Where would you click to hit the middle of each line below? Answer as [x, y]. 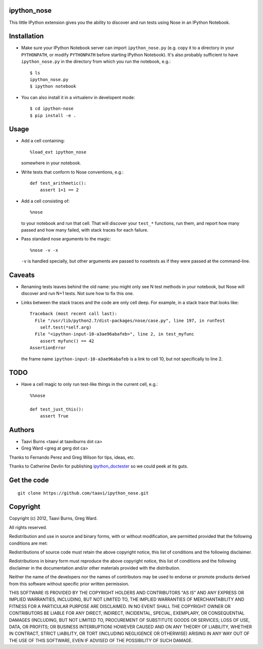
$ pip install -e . [53, 115]
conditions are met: [28, 543]
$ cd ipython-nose [52, 109]
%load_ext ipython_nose [58, 152]
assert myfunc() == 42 [67, 341]
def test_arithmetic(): [58, 183]
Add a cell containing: [43, 141]
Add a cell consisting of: [46, 201]
